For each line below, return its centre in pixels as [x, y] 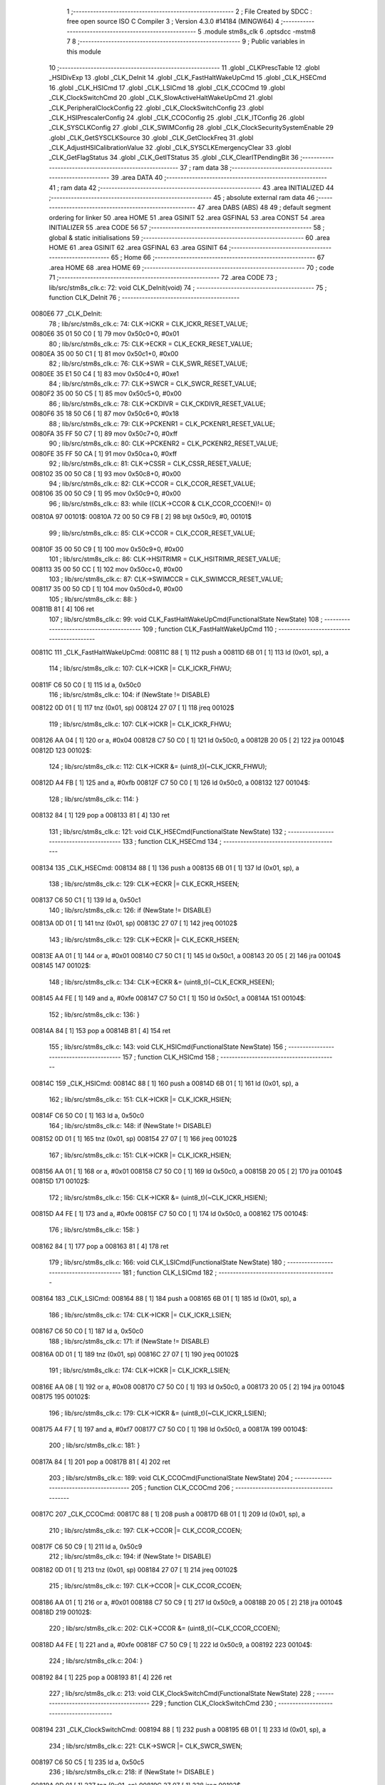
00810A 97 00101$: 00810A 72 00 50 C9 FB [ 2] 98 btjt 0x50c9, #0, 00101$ [142, 517]
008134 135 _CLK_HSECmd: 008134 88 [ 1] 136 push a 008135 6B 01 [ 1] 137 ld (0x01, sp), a [165, 868]
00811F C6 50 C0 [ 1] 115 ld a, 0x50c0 [86, 685]
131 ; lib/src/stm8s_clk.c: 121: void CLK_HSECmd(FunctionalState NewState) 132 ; [168, 831]
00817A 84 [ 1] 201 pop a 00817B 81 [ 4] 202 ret [101, 1462]
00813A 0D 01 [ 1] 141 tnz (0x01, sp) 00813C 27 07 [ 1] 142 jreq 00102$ [134, 923]
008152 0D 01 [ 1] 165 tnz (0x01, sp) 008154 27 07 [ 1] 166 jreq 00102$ [134, 1139]
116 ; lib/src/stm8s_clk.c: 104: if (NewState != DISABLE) [129, 695]
